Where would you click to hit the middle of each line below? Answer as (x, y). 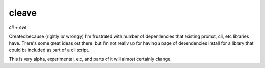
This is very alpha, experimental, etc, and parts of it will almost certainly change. (90, 59)
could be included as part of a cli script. (49, 50)
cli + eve (18, 27)
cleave (23, 13)
